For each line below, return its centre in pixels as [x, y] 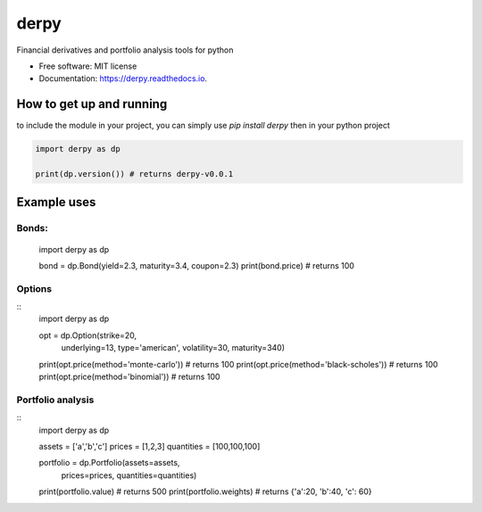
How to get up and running [92, 104]
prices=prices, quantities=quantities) [129, 475]
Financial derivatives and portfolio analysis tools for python [125, 50]
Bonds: [32, 228]
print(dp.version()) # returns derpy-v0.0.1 [134, 174]
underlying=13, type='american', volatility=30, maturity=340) [173, 348]
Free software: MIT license [88, 66]
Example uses [56, 202]
